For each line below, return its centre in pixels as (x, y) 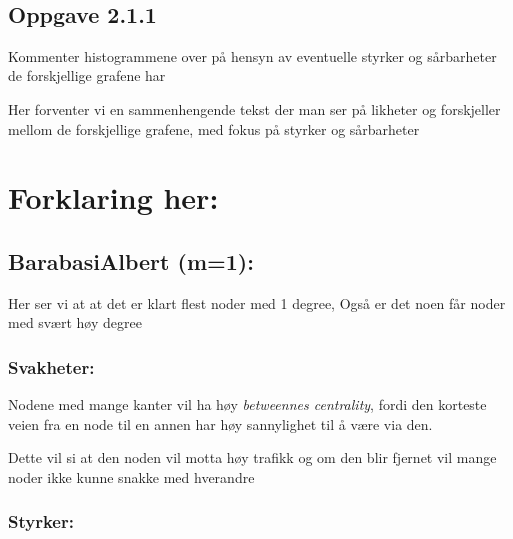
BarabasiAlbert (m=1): (131, 260)
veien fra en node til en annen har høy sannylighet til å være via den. (220, 423)
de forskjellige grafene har (87, 75)
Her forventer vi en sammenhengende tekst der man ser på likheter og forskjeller (254, 108)
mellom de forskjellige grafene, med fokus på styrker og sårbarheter (214, 128)
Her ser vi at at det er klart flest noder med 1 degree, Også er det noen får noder (257, 302)
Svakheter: (51, 366)
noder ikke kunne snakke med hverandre (131, 476)
